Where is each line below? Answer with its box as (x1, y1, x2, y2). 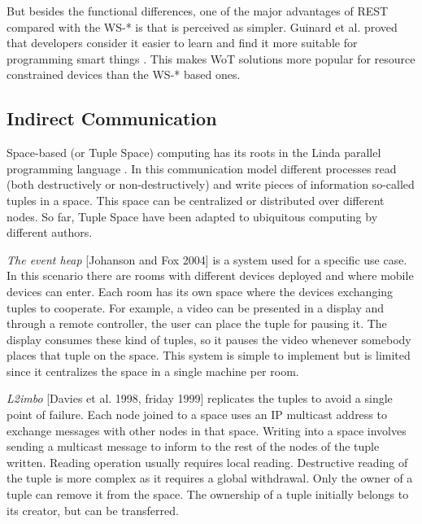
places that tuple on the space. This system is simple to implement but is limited (7, 347, 411, 364)
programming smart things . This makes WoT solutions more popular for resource (7, 50, 415, 67)
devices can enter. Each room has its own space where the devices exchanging (7, 282, 394, 299)
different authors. (7, 224, 93, 241)
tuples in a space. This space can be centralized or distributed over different (7, 191, 385, 208)
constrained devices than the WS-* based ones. (7, 66, 241, 83)
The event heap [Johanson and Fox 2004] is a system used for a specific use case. (7, 251, 407, 268)
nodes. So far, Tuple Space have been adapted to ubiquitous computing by (7, 207, 378, 225)
